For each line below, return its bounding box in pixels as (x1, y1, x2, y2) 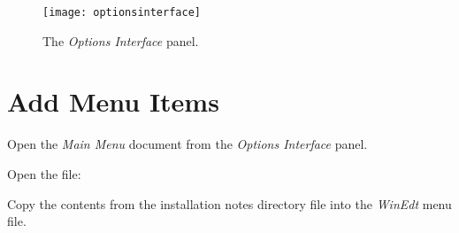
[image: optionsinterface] (42, 6, 201, 19)
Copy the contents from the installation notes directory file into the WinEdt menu (7, 194, 452, 213)
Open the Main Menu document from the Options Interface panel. (7, 135, 368, 153)
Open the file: (7, 164, 81, 183)
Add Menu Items (7, 83, 219, 120)
